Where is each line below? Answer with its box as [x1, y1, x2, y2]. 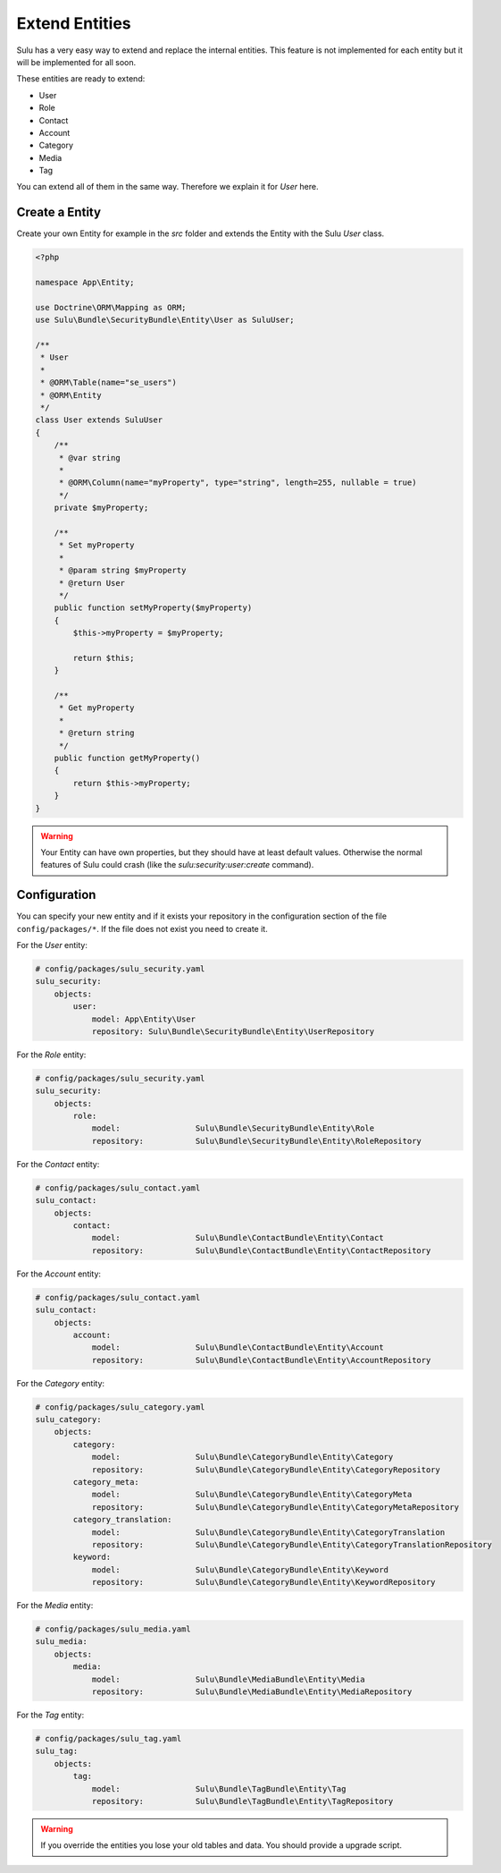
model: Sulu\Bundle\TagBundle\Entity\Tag [91, 1784, 347, 1793]
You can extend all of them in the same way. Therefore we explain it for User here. [16, 182, 319, 192]
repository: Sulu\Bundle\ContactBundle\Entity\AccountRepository [91, 1355, 431, 1365]
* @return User [58, 578, 125, 588]
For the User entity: [16, 939, 88, 950]
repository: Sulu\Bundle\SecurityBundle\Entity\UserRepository [91, 1026, 375, 1037]
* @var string [58, 453, 121, 462]
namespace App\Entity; [35, 277, 135, 288]
